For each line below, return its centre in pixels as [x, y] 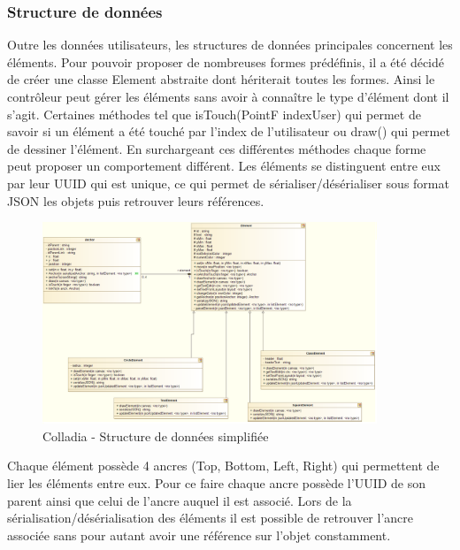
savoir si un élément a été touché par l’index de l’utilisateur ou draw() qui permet [229, 131]
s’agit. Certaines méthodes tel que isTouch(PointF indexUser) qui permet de [214, 114]
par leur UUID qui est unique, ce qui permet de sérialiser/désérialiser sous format [228, 183]
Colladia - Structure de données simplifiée [156, 435]
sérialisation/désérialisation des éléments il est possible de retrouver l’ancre [211, 518]
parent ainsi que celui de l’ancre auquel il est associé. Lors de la [180, 500]
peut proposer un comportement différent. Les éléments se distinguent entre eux [224, 166]
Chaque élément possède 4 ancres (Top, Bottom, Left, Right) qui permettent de [223, 466]
